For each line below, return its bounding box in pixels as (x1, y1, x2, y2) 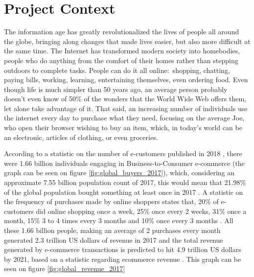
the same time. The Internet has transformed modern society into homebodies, (4, 46, 240, 56)
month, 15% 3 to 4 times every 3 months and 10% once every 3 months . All (4, 215, 233, 226)
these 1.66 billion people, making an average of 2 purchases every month (4, 225, 221, 235)
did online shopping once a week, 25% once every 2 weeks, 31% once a (36, 206, 247, 216)
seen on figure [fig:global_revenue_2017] (4, 263, 125, 274)
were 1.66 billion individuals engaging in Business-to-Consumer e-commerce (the (4, 158, 245, 168)
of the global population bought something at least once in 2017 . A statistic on (4, 186, 243, 197)
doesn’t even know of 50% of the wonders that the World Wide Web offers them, (4, 93, 246, 104)
